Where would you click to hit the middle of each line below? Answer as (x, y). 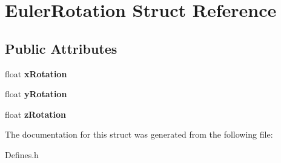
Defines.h (22, 154)
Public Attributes (61, 48)
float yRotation (36, 94)
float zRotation (35, 114)
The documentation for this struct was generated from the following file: (139, 134)
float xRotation (36, 73)
